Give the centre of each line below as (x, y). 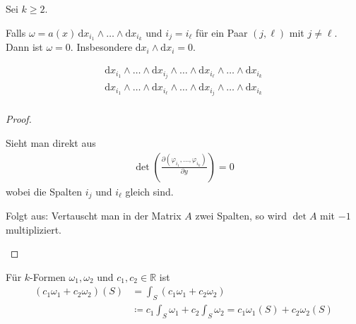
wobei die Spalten (44, 191)
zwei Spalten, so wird (241, 215)
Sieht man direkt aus (51, 142)
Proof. (19, 119)
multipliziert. (34, 229)
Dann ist (24, 47)
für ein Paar (222, 32)
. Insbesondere (101, 47)
